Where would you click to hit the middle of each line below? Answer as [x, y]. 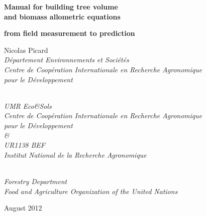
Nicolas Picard [26, 50]
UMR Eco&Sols [28, 106]
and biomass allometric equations [62, 16]
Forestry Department [36, 181]
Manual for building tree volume [61, 6]
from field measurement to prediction [70, 33]
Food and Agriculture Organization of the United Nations [91, 191]
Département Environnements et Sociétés [67, 60]
